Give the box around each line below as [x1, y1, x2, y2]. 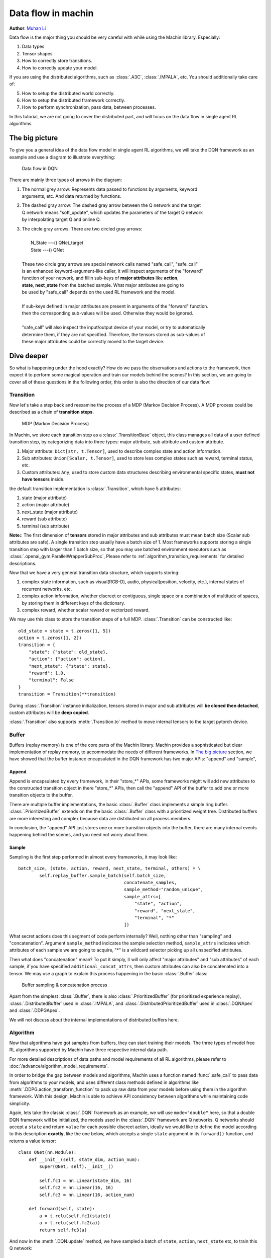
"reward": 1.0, [28, 670, 66, 676]
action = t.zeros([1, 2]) [18, 635, 82, 641]
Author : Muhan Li [9, 25, 46, 31]
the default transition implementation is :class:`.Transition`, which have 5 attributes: [9, 486, 181, 492]
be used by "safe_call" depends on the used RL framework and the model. [22, 289, 176, 295]
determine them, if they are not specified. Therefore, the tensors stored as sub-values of [22, 331, 205, 337]
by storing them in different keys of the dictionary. [22, 600, 125, 606]
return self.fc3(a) [39, 1227, 87, 1233]
